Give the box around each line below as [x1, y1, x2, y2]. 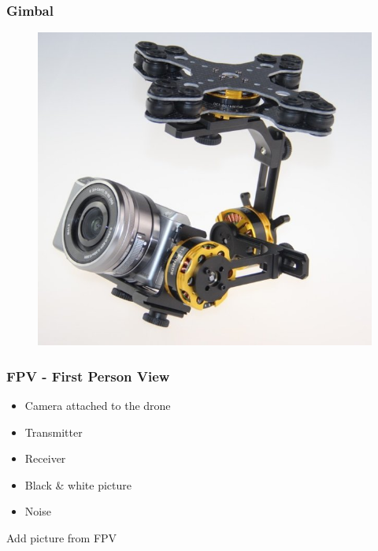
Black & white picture [24, 476, 132, 493]
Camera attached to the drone [24, 396, 171, 413]
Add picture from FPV [6, 529, 117, 545]
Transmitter [24, 423, 83, 440]
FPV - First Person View [6, 366, 170, 385]
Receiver [24, 450, 66, 467]
